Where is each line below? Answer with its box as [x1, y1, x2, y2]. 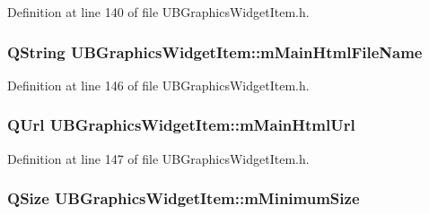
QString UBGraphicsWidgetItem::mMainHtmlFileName [7, 40, 423, 63]
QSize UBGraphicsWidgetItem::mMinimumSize [7, 187, 360, 210]
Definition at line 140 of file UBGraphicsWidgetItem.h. [7, 3, 310, 21]
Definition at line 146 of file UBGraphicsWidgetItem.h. [7, 75, 310, 94]
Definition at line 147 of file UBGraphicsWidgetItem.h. [7, 149, 310, 167]
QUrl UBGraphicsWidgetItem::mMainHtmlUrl [7, 114, 355, 136]
